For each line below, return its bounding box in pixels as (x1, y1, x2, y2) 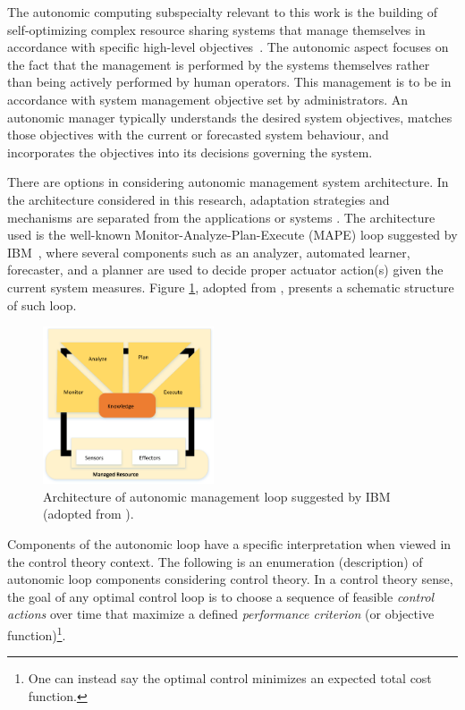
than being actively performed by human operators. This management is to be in (7, 72, 452, 91)
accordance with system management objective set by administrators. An (7, 89, 409, 108)
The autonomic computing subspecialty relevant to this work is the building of (7, 3, 438, 21)
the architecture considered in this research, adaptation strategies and (7, 190, 390, 208)
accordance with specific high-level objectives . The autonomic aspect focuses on (7, 38, 449, 56)
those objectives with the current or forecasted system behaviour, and (7, 125, 389, 144)
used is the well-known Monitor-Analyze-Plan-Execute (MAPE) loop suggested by (7, 225, 458, 244)
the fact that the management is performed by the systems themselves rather (7, 55, 430, 73)
